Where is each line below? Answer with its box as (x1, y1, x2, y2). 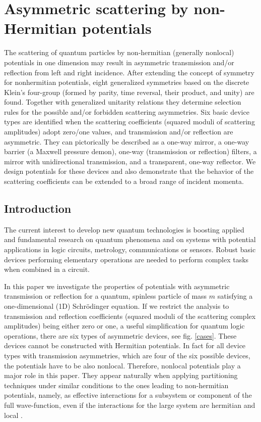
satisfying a (217, 291, 253, 301)
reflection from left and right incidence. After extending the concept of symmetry (4, 67, 254, 77)
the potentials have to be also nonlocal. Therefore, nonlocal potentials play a (4, 360, 241, 370)
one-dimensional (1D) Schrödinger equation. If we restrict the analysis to (4, 300, 229, 311)
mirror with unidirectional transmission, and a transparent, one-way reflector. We (4, 156, 256, 166)
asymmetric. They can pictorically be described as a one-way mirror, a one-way (4, 136, 249, 147)
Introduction (4, 201, 72, 216)
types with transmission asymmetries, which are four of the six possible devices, (4, 350, 250, 360)
